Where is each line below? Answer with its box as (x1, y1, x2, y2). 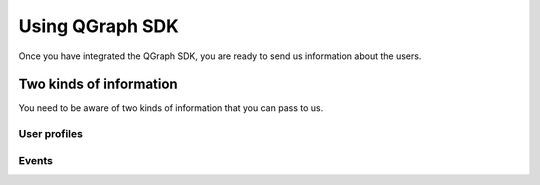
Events (18, 153, 54, 167)
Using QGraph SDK (18, 15, 179, 37)
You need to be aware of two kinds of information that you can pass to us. (18, 102, 324, 114)
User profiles (18, 127, 84, 141)
